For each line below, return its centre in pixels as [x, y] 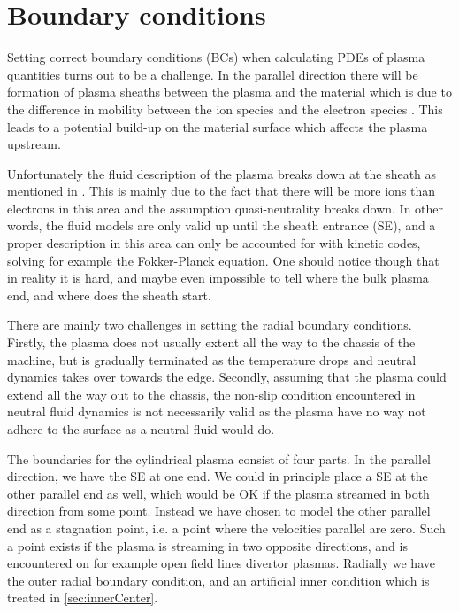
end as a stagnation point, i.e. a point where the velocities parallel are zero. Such [226, 528]
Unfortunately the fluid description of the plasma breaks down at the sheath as [222, 173]
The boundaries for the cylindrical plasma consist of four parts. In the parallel [219, 458]
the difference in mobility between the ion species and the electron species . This [225, 109]
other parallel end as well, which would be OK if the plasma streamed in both [218, 493]
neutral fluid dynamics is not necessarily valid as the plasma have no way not [217, 411]
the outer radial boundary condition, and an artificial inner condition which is [218, 580]
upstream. [34, 144]
